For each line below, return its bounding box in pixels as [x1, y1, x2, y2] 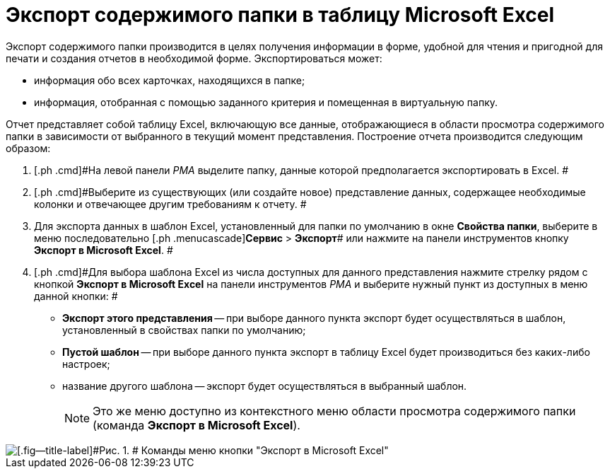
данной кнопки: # [34, 289, 118, 302]
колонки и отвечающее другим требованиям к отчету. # [34, 197, 307, 210]
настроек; [62, 357, 110, 370]
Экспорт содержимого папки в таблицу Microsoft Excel [6, 3, 555, 27]
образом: [6, 141, 51, 154]
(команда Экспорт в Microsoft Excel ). [93, 417, 300, 432]
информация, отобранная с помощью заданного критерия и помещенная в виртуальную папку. [34, 96, 498, 108]
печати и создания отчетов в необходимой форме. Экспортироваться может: [6, 52, 382, 64]
